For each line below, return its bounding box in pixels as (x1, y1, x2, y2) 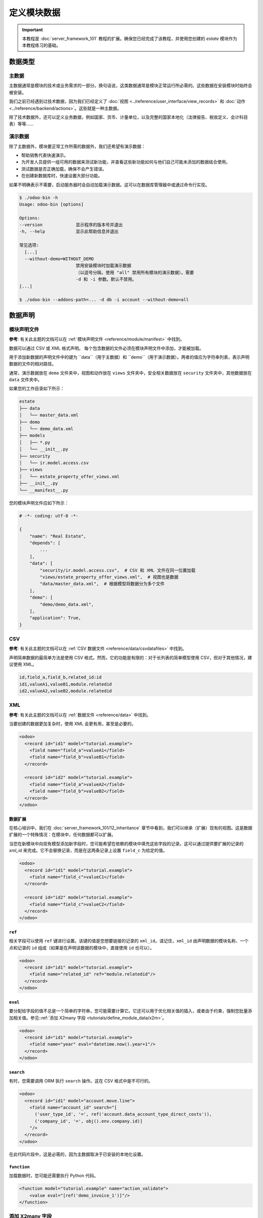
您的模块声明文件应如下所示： (9, 500, 69, 506)
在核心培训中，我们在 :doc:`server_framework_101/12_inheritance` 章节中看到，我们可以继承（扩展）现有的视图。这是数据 (9, 825, 253, 831)
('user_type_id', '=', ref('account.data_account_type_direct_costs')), (35, 1111, 212, 1117)
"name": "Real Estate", (29, 533, 86, 539)
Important (22, 27, 43, 33)
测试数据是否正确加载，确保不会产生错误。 (21, 166, 107, 171)
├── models (19, 433, 45, 438)
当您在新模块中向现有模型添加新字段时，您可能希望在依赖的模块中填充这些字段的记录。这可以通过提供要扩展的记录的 (9, 840, 244, 846)
